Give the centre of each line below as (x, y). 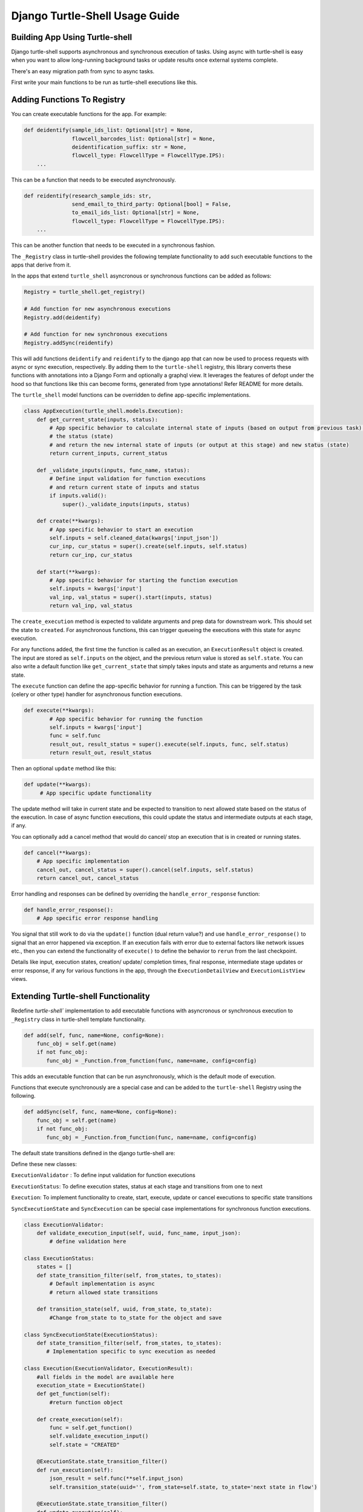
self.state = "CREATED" (85, 1445)
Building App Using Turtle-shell (72, 37)
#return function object (86, 1402)
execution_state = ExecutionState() (91, 1385)
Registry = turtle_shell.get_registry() (84, 292)
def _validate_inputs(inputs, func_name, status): (113, 470)
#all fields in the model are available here (105, 1377)
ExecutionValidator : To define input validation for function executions (103, 1175)
